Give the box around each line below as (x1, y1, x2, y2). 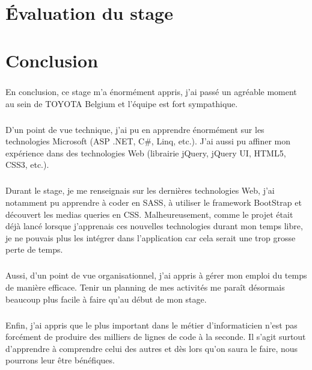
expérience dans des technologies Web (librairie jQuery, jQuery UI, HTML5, (5, 146, 286, 159)
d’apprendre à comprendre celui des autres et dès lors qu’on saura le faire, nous (5, 342, 298, 354)
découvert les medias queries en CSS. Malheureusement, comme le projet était (5, 208, 293, 220)
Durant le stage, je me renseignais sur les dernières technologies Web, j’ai (5, 184, 275, 197)
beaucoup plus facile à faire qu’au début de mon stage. (5, 292, 207, 305)
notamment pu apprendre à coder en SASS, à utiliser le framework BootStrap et (5, 196, 302, 209)
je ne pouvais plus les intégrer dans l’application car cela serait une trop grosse (5, 231, 296, 244)
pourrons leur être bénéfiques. (5, 354, 115, 366)
